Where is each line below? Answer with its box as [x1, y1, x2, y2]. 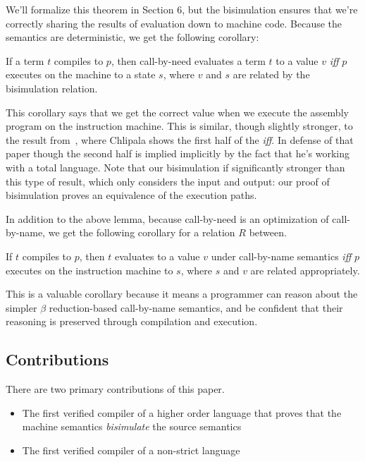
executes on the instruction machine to [6, 262, 173, 277]
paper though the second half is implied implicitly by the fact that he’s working [6, 146, 350, 161]
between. [249, 225, 287, 240]
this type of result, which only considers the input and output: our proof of [6, 174, 330, 188]
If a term [6, 53, 44, 68]
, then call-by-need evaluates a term [111, 53, 266, 68]
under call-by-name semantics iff [211, 248, 352, 263]
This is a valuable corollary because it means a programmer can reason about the [6, 286, 358, 301]
